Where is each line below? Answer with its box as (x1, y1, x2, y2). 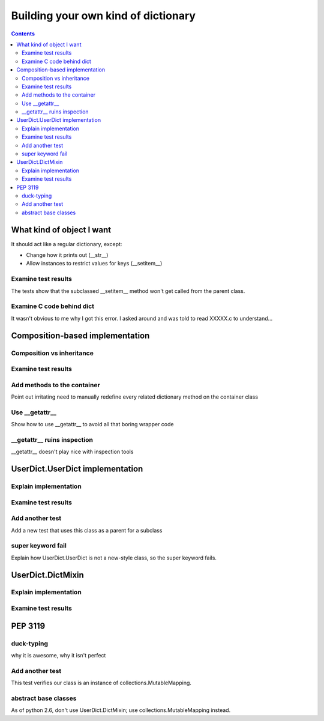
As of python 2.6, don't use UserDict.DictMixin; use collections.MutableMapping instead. (11, 707, 231, 714)
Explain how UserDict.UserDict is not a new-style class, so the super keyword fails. (11, 554, 217, 561)
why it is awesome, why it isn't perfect (11, 652, 106, 659)
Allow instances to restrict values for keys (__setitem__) (26, 260, 163, 267)
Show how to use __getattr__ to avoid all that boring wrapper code (11, 421, 174, 428)
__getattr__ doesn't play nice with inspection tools (11, 448, 134, 456)
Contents (11, 30, 35, 37)
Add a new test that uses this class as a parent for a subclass (11, 526, 163, 534)
